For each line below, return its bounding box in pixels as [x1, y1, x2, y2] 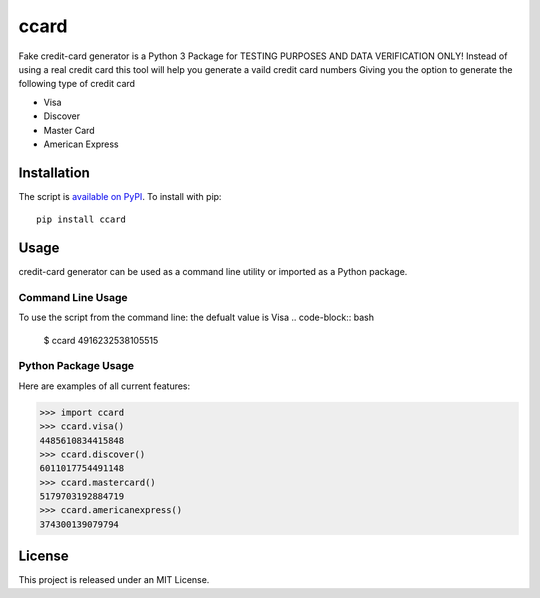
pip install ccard [36, 214, 127, 225]
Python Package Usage [18, 359, 135, 373]
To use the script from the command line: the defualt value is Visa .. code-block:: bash [18, 311, 375, 324]
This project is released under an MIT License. [18, 574, 210, 586]
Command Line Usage [18, 290, 129, 304]
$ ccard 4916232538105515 [43, 334, 159, 346]
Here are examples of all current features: [18, 380, 191, 392]
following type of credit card [18, 78, 135, 90]
